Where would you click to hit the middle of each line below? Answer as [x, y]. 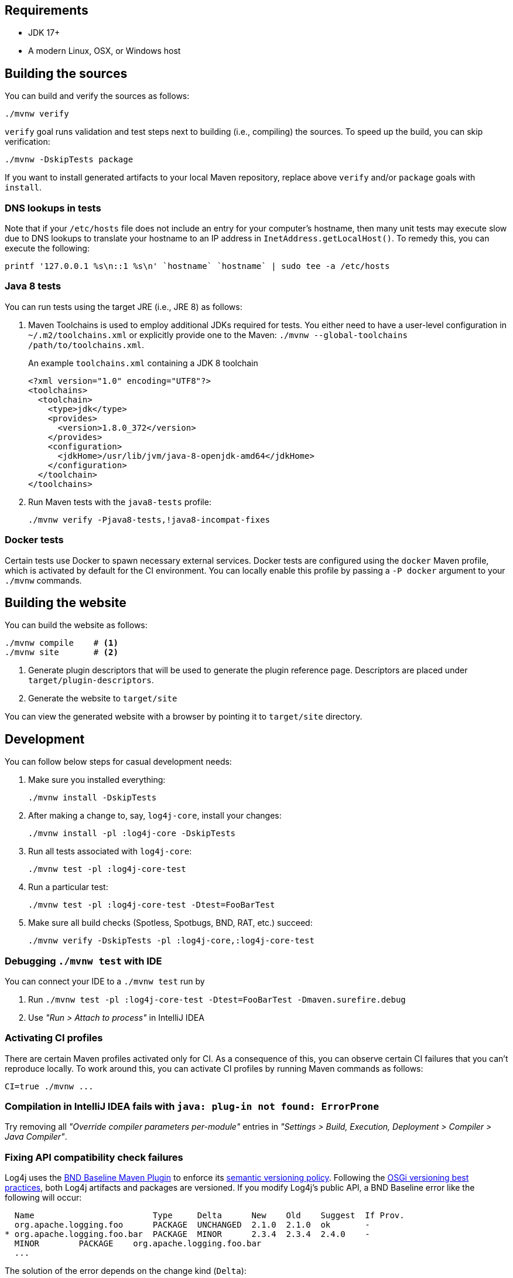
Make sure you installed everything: [97, 780]
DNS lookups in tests [53, 208]
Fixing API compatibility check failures [94, 1157]
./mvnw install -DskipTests [93, 798]
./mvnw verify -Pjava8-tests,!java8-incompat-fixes [149, 519]
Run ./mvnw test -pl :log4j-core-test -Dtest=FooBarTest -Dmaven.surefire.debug [217, 999]
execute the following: [47, 248]
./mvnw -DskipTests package [69, 160]
